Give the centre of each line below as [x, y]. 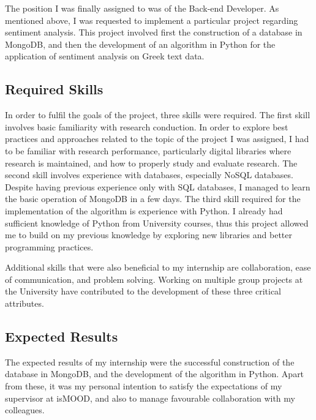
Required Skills [54, 89]
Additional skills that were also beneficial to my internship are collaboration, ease [158, 267]
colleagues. [25, 410]
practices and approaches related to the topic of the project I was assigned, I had [157, 139]
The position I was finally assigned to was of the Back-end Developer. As [142, 8]
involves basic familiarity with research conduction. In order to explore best [147, 126]
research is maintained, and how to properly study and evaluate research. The [151, 163]
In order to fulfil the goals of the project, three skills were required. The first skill [158, 115]
